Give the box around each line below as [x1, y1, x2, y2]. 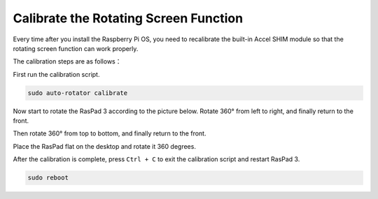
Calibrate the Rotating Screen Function [13, 10, 244, 26]
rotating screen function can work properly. [13, 44, 139, 52]
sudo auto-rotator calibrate [27, 89, 128, 97]
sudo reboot [27, 174, 69, 182]
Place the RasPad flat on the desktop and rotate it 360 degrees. [13, 142, 196, 150]
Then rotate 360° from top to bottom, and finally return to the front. [13, 129, 206, 138]
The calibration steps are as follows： [13, 57, 122, 66]
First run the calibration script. [13, 70, 100, 78]
